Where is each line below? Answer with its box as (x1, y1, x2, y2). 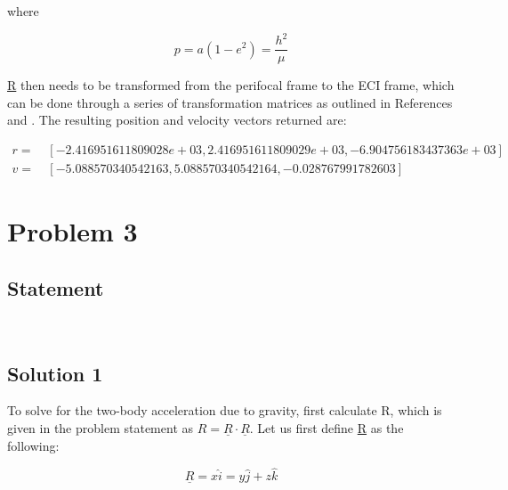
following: (7, 436, 60, 454)
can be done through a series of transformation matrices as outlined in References (7, 93, 453, 111)
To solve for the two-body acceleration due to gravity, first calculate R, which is (7, 401, 442, 420)
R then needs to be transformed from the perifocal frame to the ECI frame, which (7, 76, 455, 94)
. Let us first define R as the (249, 418, 404, 437)
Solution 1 (7, 359, 103, 387)
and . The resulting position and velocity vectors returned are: (7, 110, 347, 129)
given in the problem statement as (7, 418, 194, 437)
